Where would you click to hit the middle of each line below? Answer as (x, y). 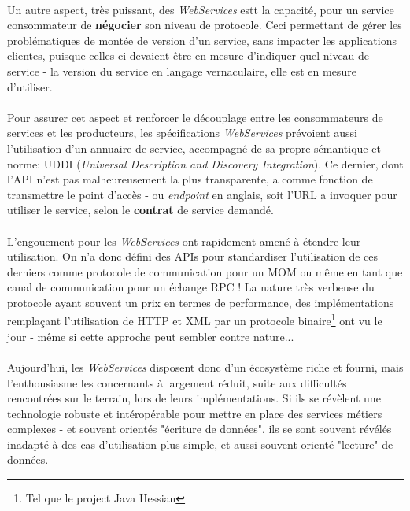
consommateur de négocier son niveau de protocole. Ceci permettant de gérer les (205, 25)
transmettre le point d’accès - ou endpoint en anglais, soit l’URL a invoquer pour (202, 194)
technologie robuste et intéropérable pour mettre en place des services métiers (195, 413)
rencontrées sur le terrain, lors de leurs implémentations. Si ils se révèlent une (194, 398)
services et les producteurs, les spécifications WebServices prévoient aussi (182, 133)
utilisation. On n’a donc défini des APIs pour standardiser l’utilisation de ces (193, 256)
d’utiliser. (30, 86)
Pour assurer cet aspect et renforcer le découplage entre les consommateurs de (195, 117)
